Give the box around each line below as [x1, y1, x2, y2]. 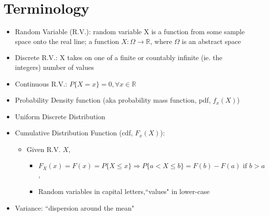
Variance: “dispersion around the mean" [15, 202, 134, 213]
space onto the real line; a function [15, 36, 119, 46]
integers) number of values [15, 62, 94, 72]
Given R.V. [26, 144, 61, 154]
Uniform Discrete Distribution [15, 111, 106, 121]
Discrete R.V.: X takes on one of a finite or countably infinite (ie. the [15, 52, 223, 63]
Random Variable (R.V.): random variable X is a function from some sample [15, 26, 245, 37]
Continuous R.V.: [15, 78, 67, 88]
